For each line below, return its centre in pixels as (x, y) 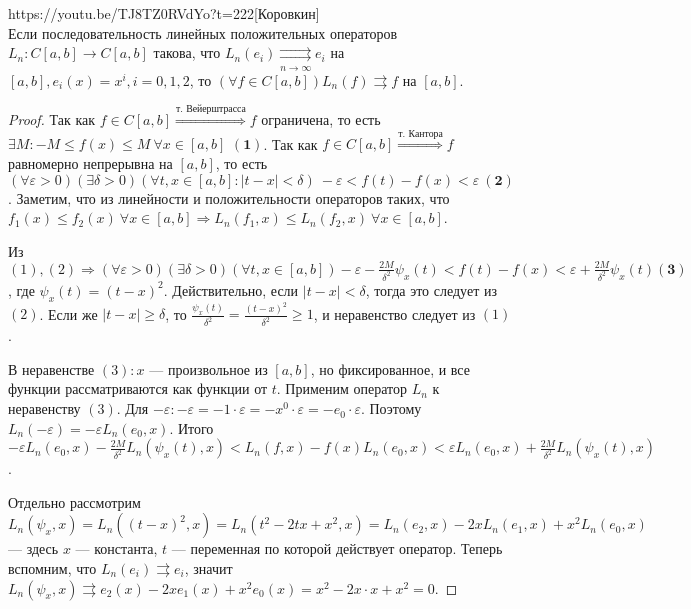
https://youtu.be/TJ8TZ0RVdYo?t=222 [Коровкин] (164, 13)
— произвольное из (208, 368)
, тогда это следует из (431, 289)
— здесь (33, 548)
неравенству (44, 408)
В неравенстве (51, 368)
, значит (208, 568)
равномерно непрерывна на (90, 162)
